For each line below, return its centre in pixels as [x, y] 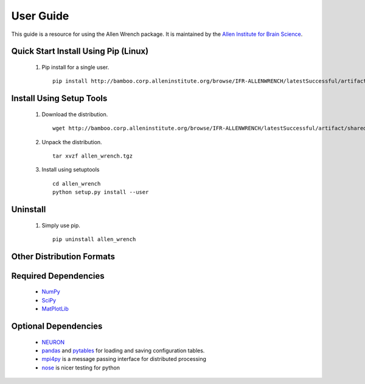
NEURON [53, 342]
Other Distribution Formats [63, 257]
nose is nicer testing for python [81, 368]
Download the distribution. [75, 114]
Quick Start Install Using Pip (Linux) [80, 51]
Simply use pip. [61, 225]
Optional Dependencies [57, 326]
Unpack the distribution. [72, 142]
